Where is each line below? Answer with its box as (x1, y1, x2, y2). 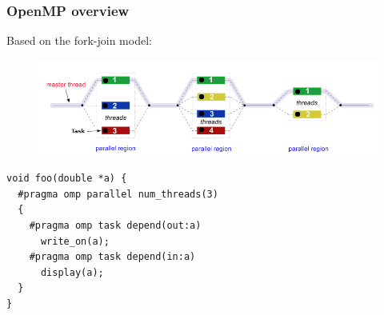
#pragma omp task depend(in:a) (29, 251, 196, 263)
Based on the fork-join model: (6, 32, 152, 49)
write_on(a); (40, 235, 110, 247)
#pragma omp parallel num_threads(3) (18, 188, 218, 200)
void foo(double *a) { (6, 173, 127, 185)
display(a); (40, 266, 104, 278)
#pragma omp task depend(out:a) (29, 219, 202, 231)
